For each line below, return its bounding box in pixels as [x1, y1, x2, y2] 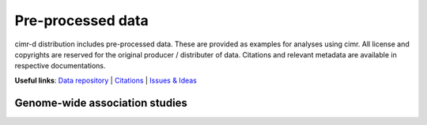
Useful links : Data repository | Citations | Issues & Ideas [14, 75, 198, 85]
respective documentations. [14, 61, 106, 71]
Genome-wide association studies [14, 96, 187, 109]
